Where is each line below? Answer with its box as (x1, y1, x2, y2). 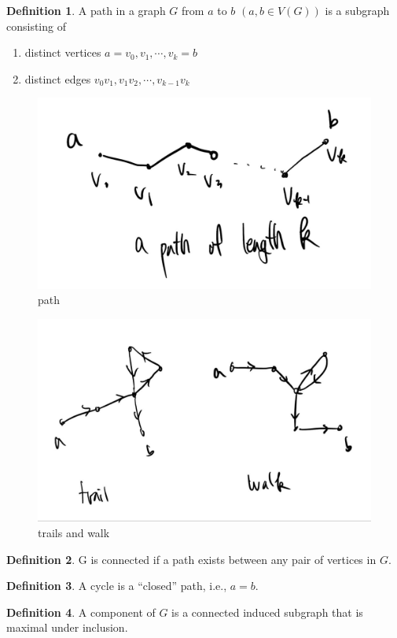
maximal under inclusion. (6, 619, 128, 636)
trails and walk (38, 524, 110, 540)
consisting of (6, 17, 66, 34)
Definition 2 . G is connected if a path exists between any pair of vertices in (6, 551, 377, 567)
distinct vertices (24, 44, 101, 61)
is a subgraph (325, 2, 390, 18)
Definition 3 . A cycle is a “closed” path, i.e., (6, 577, 227, 594)
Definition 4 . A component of (6, 603, 156, 620)
